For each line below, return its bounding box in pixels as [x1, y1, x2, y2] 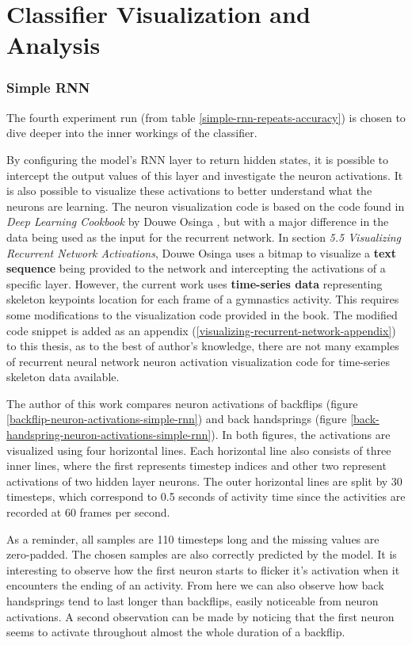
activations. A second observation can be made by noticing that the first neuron [6, 608, 395, 624]
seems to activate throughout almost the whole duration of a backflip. [6, 624, 345, 640]
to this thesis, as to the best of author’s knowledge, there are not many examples [6, 338, 399, 354]
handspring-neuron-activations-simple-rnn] [6, 426, 212, 443]
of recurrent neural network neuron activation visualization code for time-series [6, 353, 390, 369]
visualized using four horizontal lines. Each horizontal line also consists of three [6, 441, 391, 458]
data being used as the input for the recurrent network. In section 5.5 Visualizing [6, 228, 402, 245]
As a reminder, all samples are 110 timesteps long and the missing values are [6, 530, 380, 547]
